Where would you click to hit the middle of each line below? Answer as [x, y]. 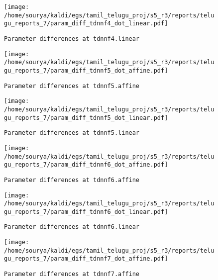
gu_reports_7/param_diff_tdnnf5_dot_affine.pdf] [86, 70]
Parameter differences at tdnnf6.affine [72, 180]
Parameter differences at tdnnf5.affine [72, 86]
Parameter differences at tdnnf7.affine [72, 274]
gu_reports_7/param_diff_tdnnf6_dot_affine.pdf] [86, 165]
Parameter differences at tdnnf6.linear [72, 227]
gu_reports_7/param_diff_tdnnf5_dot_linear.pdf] [86, 118]
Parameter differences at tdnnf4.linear [72, 39]
